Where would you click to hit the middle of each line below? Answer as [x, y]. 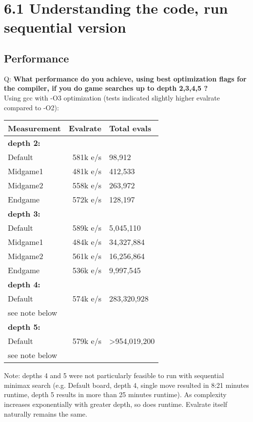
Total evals [130, 128]
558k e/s [87, 185]
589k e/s [87, 228]
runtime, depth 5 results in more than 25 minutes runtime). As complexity [115, 394]
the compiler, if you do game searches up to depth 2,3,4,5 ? [106, 88]
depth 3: [24, 214]
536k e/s [87, 270]
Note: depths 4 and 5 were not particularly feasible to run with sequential [114, 375]
